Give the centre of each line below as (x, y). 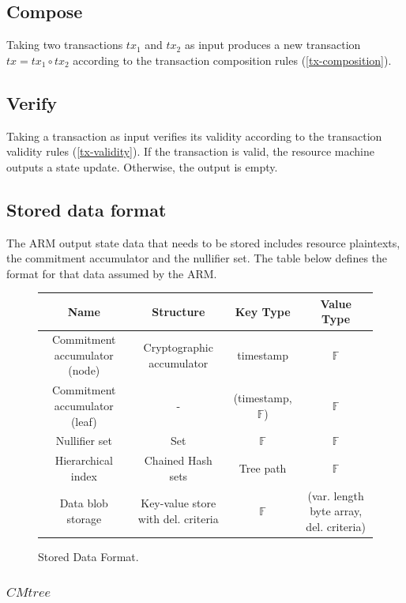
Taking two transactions (65, 45)
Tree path (263, 468)
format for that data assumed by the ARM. (112, 273)
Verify (32, 102)
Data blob (84, 503)
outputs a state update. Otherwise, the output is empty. (142, 166)
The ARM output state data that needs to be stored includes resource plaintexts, (203, 242)
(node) (84, 370)
